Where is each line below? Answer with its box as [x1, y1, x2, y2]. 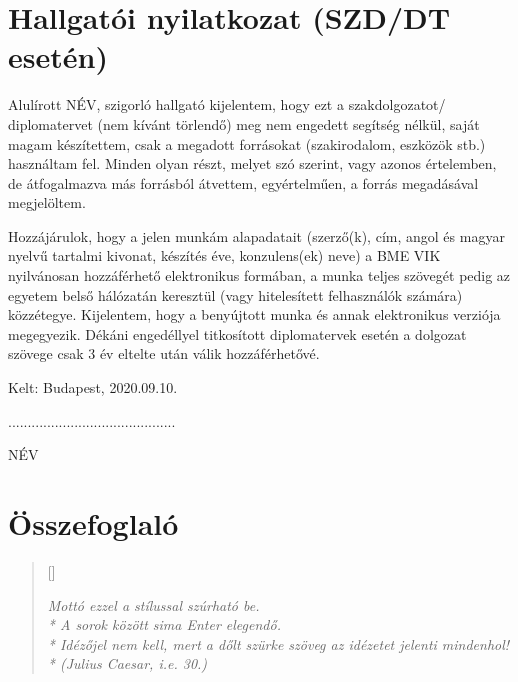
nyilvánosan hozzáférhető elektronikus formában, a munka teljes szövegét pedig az [8, 265, 511, 286]
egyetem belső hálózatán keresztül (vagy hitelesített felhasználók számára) [8, 284, 463, 305]
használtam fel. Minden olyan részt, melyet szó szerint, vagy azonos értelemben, [8, 153, 497, 174]
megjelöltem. [8, 192, 86, 213]
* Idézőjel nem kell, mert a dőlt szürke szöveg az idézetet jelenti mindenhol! [47, 633, 510, 654]
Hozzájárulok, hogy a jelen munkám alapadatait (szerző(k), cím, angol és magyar [8, 225, 505, 246]
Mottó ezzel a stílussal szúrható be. [47, 594, 260, 615]
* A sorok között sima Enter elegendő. [47, 614, 281, 635]
